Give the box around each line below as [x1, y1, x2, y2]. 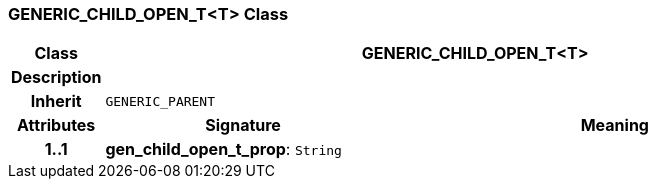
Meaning [580, 115, 649, 136]
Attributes [17, 115, 96, 136]
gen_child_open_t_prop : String [105, 139, 342, 160]
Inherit [30, 91, 82, 112]
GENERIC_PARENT [105, 93, 216, 109]
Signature [205, 115, 281, 136]
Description [11, 67, 102, 88]
